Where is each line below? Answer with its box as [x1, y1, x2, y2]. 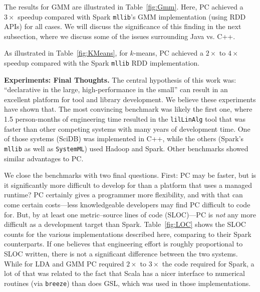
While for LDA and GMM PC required [4, 258, 124, 268]
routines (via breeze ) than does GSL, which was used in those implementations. [4, 277, 251, 288]
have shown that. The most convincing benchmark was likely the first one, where [4, 104, 252, 114]
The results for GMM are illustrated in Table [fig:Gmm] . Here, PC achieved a [4, 2, 243, 12]
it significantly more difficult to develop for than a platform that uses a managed [4, 179, 252, 190]
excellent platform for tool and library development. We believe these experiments [4, 94, 256, 104]
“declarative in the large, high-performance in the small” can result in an [4, 84, 228, 95]
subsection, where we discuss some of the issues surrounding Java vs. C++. [4, 31, 235, 41]
